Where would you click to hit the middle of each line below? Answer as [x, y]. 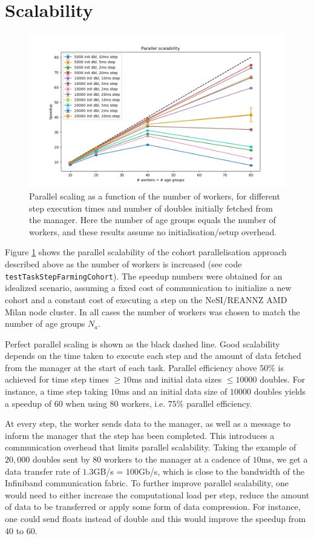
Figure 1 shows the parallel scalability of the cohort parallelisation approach [146, 252]
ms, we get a [284, 459]
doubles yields [280, 391]
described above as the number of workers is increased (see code [123, 264]
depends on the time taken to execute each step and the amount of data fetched [153, 356]
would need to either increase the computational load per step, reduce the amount [157, 494]
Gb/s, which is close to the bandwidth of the [222, 471]
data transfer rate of [42, 471]
